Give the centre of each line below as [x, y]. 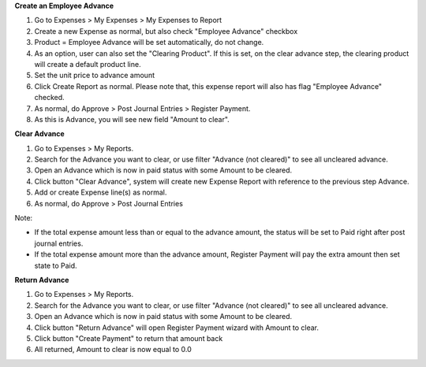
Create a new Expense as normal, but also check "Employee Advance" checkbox [166, 31]
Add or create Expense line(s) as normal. [101, 192]
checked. [49, 98]
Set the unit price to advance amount [95, 76]
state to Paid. [56, 265]
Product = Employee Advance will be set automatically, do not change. [149, 43]
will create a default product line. [88, 64]
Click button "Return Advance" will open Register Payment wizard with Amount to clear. [177, 328]
